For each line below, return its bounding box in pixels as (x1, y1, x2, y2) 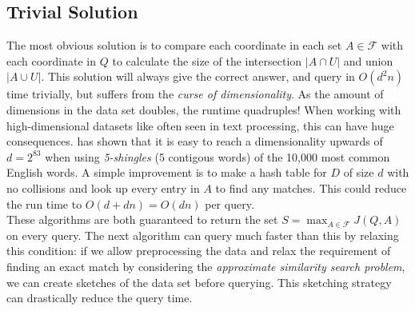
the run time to (6, 195, 82, 212)
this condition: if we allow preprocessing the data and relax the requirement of (6, 242, 391, 259)
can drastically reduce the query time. (6, 289, 193, 306)
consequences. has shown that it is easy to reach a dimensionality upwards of (6, 133, 383, 150)
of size (343, 164, 374, 181)
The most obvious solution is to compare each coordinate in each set (6, 37, 342, 54)
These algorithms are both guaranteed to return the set (6, 211, 278, 228)
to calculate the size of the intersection (112, 52, 302, 69)
